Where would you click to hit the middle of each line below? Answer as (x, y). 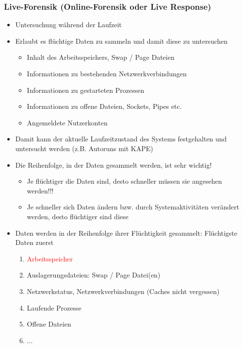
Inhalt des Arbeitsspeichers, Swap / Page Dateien (101, 57)
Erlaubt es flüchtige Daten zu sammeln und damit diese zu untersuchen (121, 41)
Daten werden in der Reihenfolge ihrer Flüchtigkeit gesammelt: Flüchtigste (126, 233)
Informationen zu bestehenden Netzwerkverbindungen (107, 73)
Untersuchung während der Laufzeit (68, 25)
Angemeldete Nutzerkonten (67, 122)
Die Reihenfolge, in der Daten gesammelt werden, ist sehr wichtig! (113, 165)
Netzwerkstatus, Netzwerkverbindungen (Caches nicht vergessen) (123, 291)
